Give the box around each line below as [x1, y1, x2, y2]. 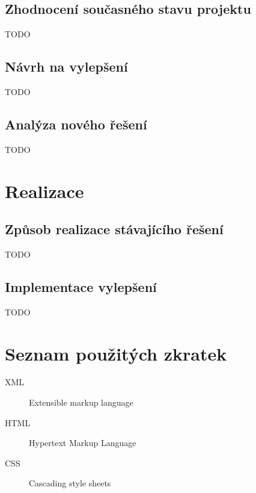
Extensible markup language [29, 396, 133, 409]
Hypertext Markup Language [29, 436, 136, 449]
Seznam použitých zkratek [5, 341, 227, 365]
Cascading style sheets [29, 477, 111, 489]
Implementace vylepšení [5, 277, 157, 296]
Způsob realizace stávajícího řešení [5, 220, 224, 238]
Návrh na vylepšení [5, 57, 128, 76]
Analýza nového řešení [5, 114, 147, 133]
